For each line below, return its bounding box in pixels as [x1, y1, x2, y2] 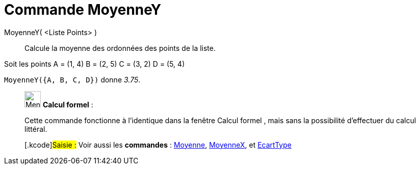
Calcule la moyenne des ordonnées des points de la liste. [24, 43, 216, 52]
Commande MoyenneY [4, 1, 162, 18]
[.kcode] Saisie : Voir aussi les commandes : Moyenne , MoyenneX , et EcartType [24, 140, 292, 149]
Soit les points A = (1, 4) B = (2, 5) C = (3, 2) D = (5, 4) [4, 59, 185, 68]
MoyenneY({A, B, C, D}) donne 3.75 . [4, 75, 141, 84]
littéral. [24, 124, 47, 133]
